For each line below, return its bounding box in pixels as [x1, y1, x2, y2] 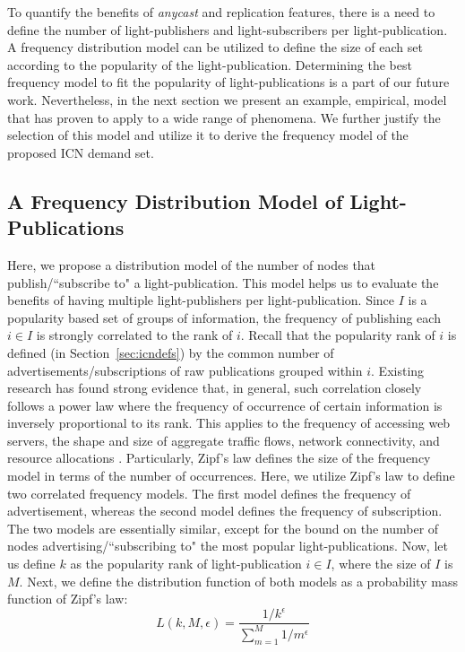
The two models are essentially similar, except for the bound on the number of [7, 518, 439, 537]
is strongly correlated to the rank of [36, 326, 233, 344]
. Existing [371, 361, 425, 379]
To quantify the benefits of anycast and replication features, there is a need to [7, 3, 435, 21]
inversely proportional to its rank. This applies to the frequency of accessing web [7, 413, 451, 432]
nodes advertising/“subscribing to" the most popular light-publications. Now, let [7, 536, 448, 555]
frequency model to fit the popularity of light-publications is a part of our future [7, 73, 450, 91]
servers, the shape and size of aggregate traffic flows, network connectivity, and [7, 430, 440, 449]
